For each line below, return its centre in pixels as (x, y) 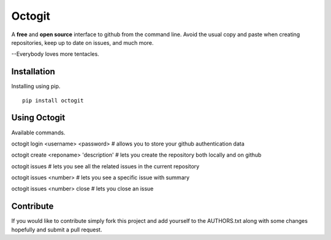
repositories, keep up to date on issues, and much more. (82, 42)
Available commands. (38, 133)
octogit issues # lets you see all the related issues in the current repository (105, 166)
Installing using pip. (36, 87)
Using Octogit (38, 118)
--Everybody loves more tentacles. (55, 54)
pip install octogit (53, 100)
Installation (33, 72)
